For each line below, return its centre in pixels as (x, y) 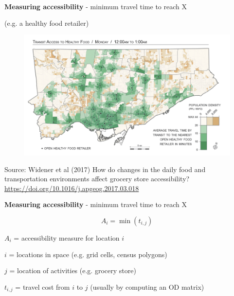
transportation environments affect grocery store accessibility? (97, 179)
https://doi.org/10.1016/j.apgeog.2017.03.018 (72, 188)
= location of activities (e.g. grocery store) (73, 270)
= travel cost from (43, 287)
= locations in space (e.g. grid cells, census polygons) (88, 254)
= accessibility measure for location (67, 237)
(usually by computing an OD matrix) (147, 287)
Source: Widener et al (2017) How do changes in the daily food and (105, 169)
